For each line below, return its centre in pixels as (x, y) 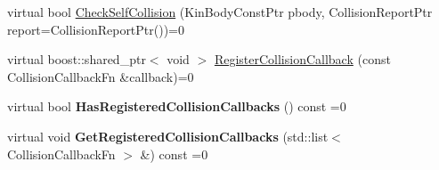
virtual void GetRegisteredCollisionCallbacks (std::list (168, 136)
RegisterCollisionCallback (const (302, 59)
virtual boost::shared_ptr (77, 59)
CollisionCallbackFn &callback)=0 (101, 76)
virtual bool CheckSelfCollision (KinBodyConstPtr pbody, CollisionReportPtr (220, 12)
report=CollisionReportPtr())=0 (96, 29)
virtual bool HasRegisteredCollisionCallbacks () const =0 (177, 106)
